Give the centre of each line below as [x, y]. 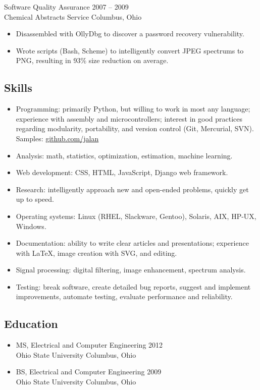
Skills [18, 88]
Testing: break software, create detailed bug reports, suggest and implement [133, 286]
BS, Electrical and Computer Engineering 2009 [89, 372]
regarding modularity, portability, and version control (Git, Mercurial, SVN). [135, 128]
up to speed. [35, 199]
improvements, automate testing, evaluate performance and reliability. [124, 296]
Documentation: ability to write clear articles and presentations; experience [132, 243]
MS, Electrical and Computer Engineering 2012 [89, 345]
